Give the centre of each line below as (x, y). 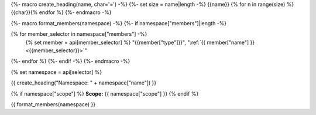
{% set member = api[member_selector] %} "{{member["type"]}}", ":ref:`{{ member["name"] (137, 42)
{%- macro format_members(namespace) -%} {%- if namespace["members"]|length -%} (119, 23)
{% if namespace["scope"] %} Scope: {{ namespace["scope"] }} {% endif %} (105, 93)
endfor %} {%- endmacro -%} (75, 12)
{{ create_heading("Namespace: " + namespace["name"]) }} (84, 83)
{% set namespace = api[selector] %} (56, 72)
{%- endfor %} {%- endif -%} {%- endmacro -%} (71, 61)
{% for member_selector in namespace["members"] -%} (79, 34)
